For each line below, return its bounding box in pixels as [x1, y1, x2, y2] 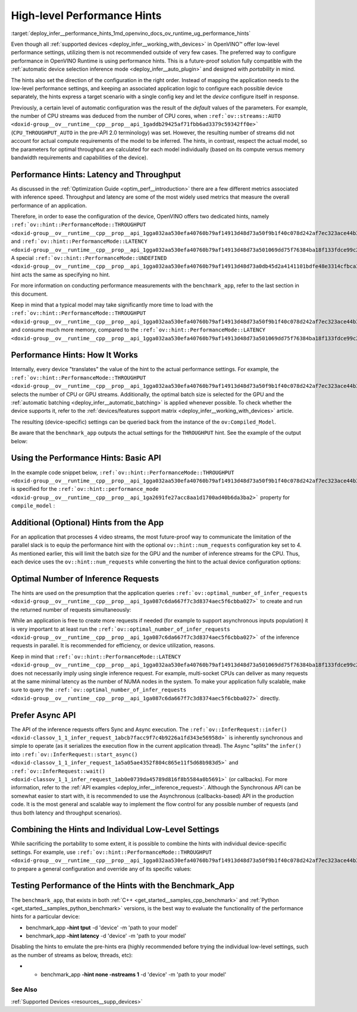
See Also [11, 985, 37, 994]
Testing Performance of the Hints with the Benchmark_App [11, 881, 235, 891]
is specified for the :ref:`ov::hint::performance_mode [11, 485, 159, 493]
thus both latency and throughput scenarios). [11, 809, 122, 816]
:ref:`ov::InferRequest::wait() [11, 767, 105, 775]
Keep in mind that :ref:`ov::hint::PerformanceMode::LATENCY [11, 653, 181, 660]
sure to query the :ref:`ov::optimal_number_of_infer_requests [11, 686, 187, 693]
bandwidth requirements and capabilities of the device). [11, 154, 148, 161]
